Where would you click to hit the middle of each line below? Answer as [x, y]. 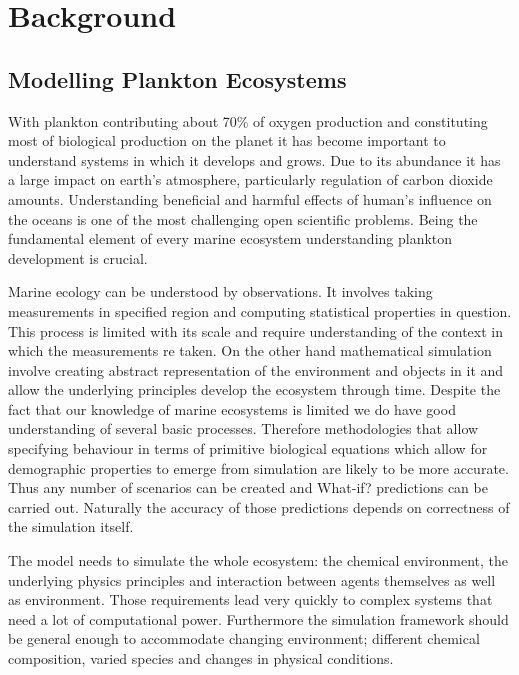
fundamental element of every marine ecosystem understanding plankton [230, 238]
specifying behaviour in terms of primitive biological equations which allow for [248, 448]
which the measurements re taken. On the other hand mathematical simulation [250, 350]
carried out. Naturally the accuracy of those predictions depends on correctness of [259, 506]
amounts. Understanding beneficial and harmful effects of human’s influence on [250, 198]
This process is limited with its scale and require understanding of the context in [255, 330]
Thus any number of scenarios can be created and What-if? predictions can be [248, 487]
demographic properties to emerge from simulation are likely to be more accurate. [258, 467]
